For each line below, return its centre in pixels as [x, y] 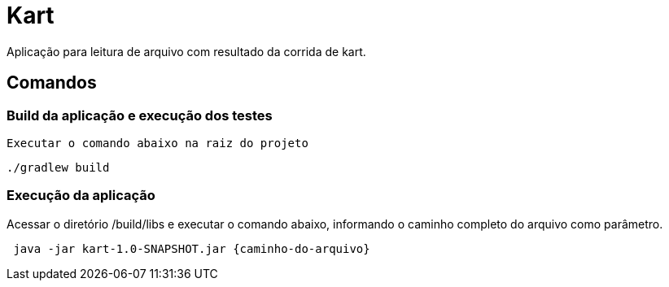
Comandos [52, 83]
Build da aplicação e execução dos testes [140, 115]
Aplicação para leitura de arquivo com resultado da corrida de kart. [186, 51]
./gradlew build [58, 167]
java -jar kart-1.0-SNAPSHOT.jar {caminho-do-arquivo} [192, 248]
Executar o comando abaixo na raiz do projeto [157, 143]
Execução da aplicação [81, 196]
